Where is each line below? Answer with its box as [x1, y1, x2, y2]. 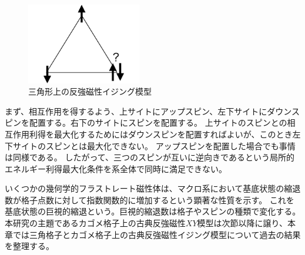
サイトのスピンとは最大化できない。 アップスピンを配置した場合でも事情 [12, 139, 296, 152]
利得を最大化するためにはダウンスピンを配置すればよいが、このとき [29, 127, 293, 140]
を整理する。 [5, 240, 54, 252]
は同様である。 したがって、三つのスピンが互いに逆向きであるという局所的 [5, 151, 294, 163]
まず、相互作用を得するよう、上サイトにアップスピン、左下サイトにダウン [5, 105, 291, 117]
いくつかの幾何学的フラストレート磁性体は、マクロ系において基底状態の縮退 [5, 182, 301, 194]
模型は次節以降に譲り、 [197, 217, 288, 229]
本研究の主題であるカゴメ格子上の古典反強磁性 [5, 217, 186, 229]
